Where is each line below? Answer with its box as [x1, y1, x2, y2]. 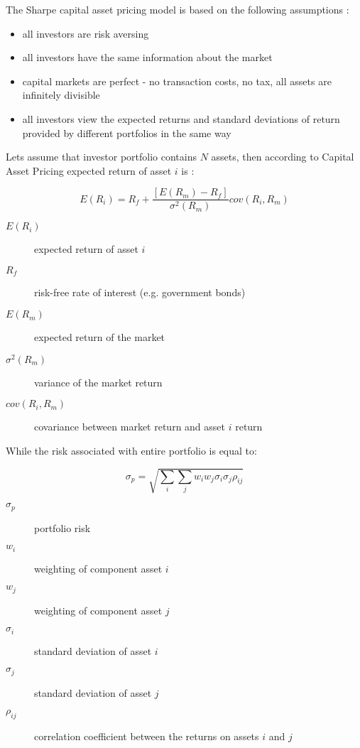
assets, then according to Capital [211, 149, 354, 164]
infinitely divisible [22, 87, 100, 102]
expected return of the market [34, 330, 165, 345]
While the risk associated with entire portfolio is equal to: [6, 443, 257, 457]
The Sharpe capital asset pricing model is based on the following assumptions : [6, 2, 349, 16]
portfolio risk [34, 520, 91, 535]
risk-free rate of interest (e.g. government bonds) [34, 285, 246, 300]
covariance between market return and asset [34, 419, 225, 434]
